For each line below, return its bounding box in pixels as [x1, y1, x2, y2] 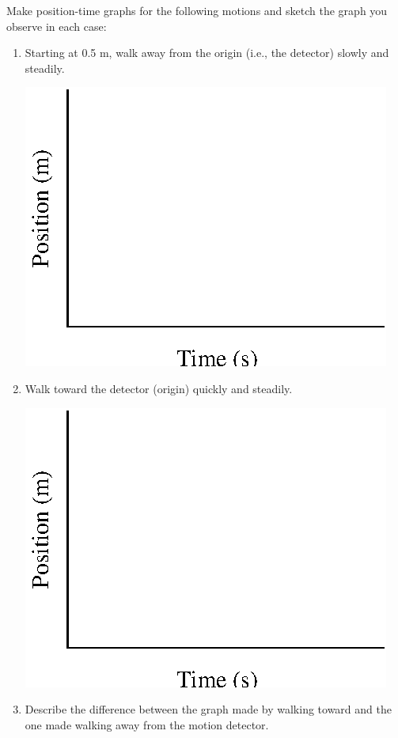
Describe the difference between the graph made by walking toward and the [25, 701, 392, 717]
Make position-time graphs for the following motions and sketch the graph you [6, 2, 388, 18]
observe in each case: [6, 17, 107, 34]
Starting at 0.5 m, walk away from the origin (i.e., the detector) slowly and [25, 44, 389, 61]
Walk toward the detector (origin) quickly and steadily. [25, 380, 293, 396]
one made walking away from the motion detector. [25, 716, 269, 732]
